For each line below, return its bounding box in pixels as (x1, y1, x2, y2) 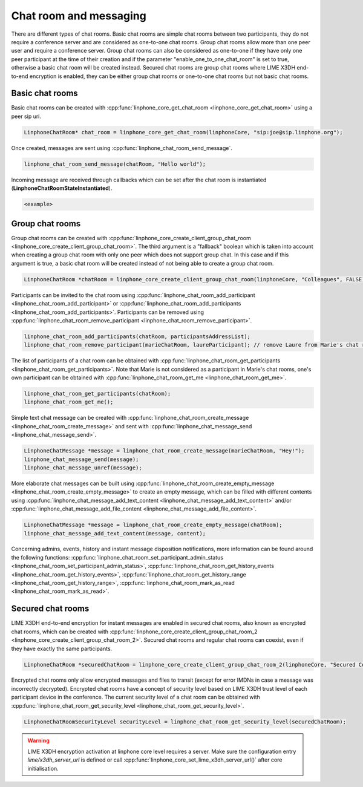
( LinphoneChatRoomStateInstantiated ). (11, 185, 113, 192)
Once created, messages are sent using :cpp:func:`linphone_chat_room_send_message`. (11, 144, 233, 151)
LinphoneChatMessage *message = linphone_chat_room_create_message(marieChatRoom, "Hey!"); (24, 448, 305, 454)
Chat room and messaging (11, 9, 146, 22)
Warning (27, 737, 50, 744)
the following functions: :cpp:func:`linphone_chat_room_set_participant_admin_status (11, 554, 224, 561)
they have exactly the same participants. (11, 645, 113, 652)
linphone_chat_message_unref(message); (24, 464, 142, 471)
